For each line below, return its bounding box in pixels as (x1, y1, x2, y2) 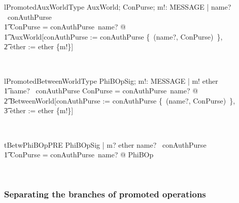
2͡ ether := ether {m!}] (4, 41, 74, 52)
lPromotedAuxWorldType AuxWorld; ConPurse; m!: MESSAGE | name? (4, 2, 231, 12)
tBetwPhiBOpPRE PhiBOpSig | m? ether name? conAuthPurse (4, 139, 207, 150)
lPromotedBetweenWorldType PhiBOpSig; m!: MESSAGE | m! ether (4, 75, 218, 86)
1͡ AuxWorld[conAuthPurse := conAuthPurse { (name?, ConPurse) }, (4, 31, 223, 42)
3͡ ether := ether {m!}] (4, 105, 74, 116)
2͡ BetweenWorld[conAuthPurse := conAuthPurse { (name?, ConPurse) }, (4, 95, 235, 106)
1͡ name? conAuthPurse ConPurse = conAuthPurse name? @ (4, 85, 198, 96)
